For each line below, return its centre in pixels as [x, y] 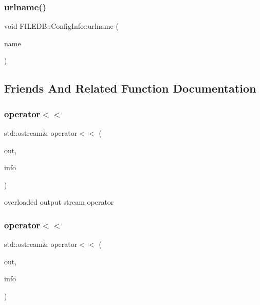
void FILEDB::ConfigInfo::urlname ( [61, 26]
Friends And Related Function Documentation [130, 88]
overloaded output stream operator [59, 202]
